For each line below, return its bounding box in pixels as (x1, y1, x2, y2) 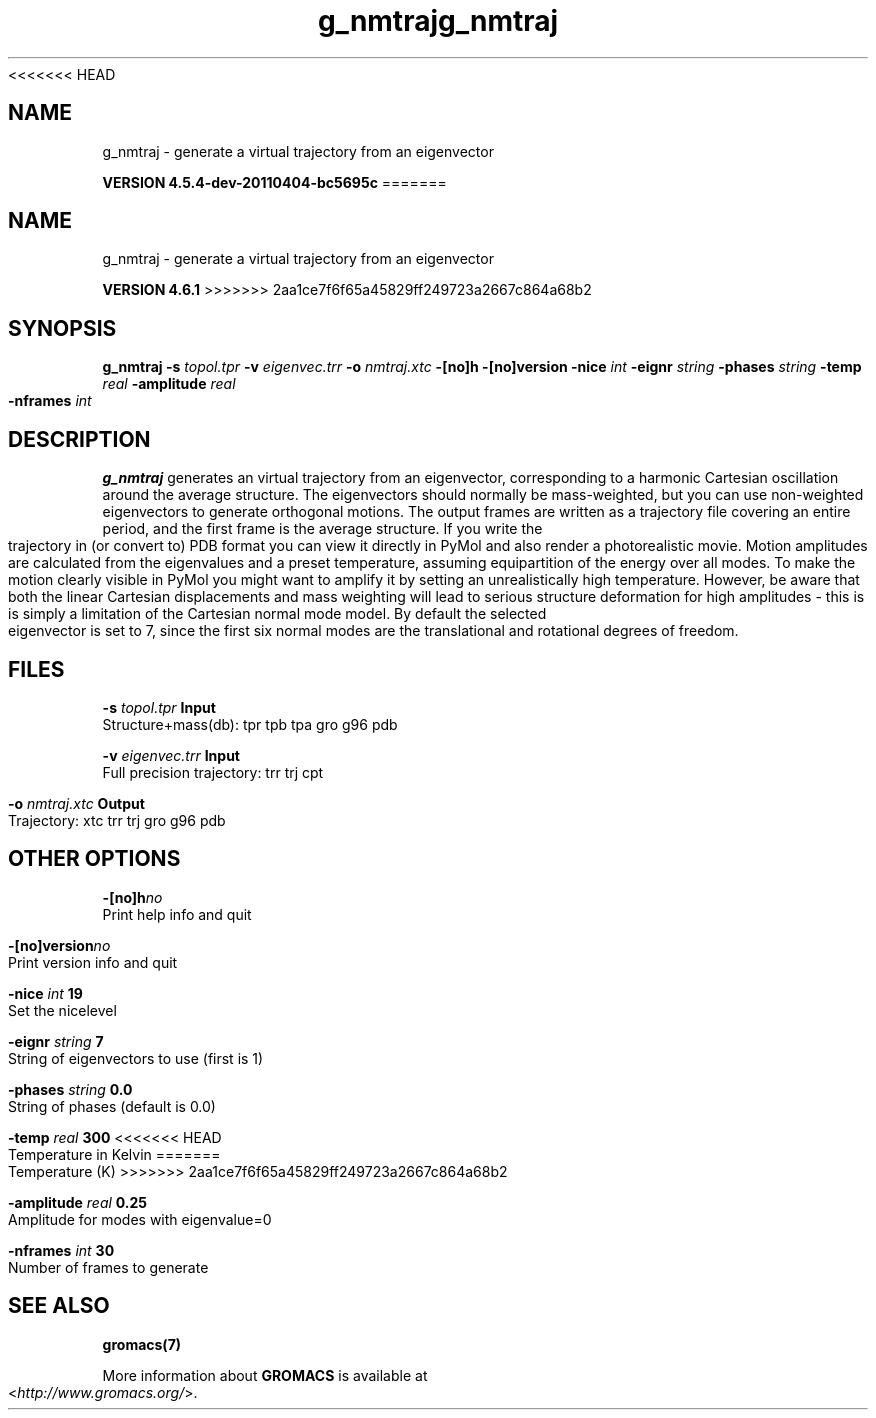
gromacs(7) (102, 1335, 182, 1353)
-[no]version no (8, 936, 111, 954)
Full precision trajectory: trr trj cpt (102, 763, 324, 781)
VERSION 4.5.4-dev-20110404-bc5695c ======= (102, 173, 447, 191)
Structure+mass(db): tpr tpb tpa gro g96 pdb (102, 715, 398, 733)
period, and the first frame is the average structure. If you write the (102, 520, 543, 538)
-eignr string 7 (8, 1032, 104, 1050)
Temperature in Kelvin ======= (8, 1145, 221, 1163)
